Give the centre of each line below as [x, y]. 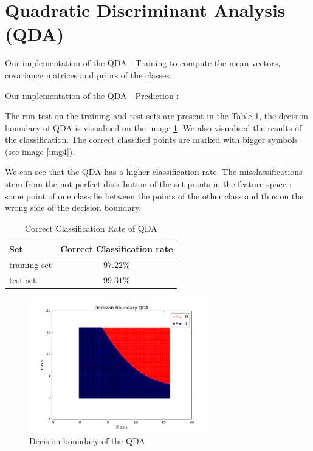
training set [31, 265]
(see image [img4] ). [40, 151]
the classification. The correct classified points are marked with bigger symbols [151, 139]
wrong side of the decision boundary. [73, 208]
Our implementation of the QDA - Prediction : [92, 95]
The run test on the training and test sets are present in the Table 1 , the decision [157, 116]
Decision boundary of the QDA [87, 441]
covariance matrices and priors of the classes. [88, 74]
